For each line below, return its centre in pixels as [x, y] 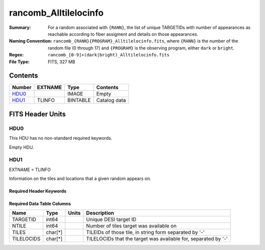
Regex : [16, 55]
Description [100, 213]
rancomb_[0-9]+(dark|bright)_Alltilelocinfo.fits [109, 55]
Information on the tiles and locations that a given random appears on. [80, 178]
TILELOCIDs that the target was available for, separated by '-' [157, 239]
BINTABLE [79, 100]
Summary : [20, 27]
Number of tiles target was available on [131, 226]
